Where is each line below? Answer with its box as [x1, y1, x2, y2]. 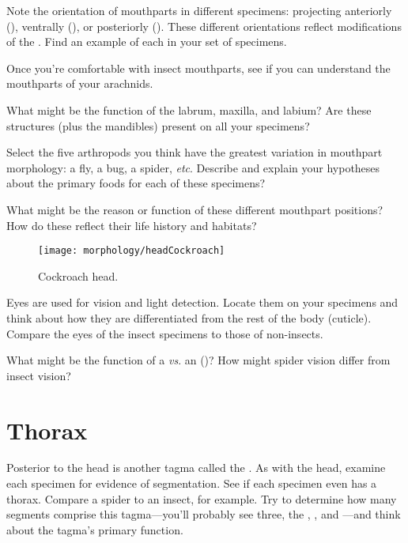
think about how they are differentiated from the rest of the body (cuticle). [6, 309, 372, 326]
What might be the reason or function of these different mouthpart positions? [6, 201, 383, 217]
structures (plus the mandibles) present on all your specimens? [6, 117, 310, 134]
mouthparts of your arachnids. [6, 75, 153, 92]
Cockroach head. [38, 267, 119, 284]
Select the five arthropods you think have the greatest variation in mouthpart [6, 144, 383, 160]
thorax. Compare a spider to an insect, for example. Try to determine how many [6, 490, 397, 507]
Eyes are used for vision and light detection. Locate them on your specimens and [6, 294, 399, 311]
